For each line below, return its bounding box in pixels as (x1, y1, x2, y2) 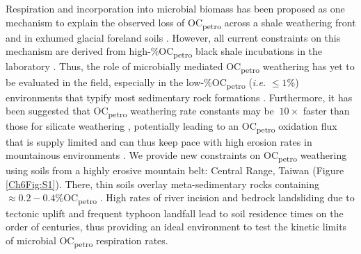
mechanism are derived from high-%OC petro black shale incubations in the (6, 44, 323, 60)
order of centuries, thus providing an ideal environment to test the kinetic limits (6, 219, 347, 234)
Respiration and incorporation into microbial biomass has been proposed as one (6, 1, 345, 15)
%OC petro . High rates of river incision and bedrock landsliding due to (55, 190, 355, 207)
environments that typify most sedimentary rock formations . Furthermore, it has (6, 90, 353, 104)
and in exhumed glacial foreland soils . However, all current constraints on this (6, 30, 341, 44)
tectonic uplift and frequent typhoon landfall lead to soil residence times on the (6, 205, 344, 220)
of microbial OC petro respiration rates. (6, 232, 168, 249)
